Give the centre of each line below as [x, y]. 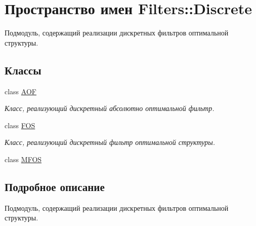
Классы [23, 70]
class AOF [20, 91]
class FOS [20, 125]
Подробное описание [55, 186]
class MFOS [23, 159]
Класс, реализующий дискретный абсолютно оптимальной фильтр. [110, 108]
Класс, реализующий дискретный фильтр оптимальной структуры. [110, 142]
